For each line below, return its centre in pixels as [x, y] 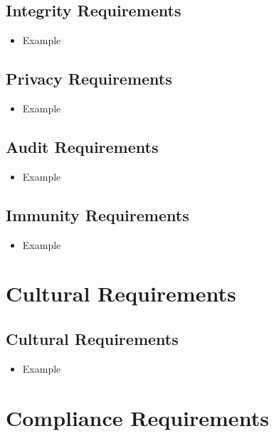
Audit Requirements [82, 146]
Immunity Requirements [98, 214]
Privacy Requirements [89, 79]
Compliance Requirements [137, 417]
